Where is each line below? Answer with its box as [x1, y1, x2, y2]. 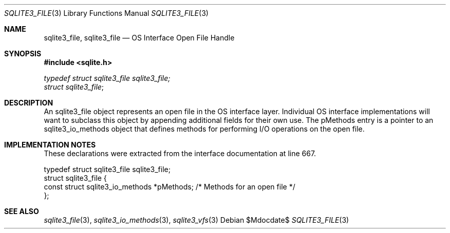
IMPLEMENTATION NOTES [4, 140, 96, 149]
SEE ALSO [4, 207, 39, 216]
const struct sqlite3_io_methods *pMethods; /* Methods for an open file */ [44, 182, 295, 191]
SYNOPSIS [4, 49, 42, 58]
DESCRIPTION [4, 98, 53, 107]
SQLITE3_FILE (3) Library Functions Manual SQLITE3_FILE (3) [4, 9, 209, 17]
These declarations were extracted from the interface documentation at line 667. [44, 149, 316, 158]
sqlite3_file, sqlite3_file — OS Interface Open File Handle [44, 33, 235, 42]
